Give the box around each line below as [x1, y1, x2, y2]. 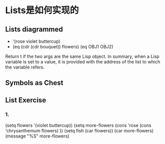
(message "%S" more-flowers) [5, 133, 70, 139]
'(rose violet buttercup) [12, 38, 61, 44]
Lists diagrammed [5, 25, 63, 33]
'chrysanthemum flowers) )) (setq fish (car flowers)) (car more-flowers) [5, 128, 154, 134]
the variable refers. [5, 64, 45, 70]
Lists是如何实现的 [5, 5, 79, 16]
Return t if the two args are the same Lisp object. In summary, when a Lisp [5, 53, 160, 59]
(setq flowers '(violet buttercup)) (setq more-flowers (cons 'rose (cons [5, 122, 151, 128]
